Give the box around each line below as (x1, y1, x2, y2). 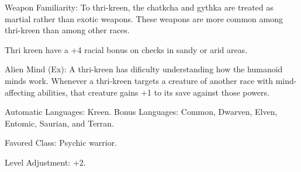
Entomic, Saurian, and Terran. (5, 117, 115, 129)
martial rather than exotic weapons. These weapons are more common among (5, 12, 283, 24)
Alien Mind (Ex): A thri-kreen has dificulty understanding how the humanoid (5, 63, 283, 75)
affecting (5, 86, 35, 98)
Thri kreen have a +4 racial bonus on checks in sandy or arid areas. (5, 43, 248, 55)
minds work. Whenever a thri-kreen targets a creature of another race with (5, 74, 273, 86)
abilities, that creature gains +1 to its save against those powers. (37, 86, 269, 98)
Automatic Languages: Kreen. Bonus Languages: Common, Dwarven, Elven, (5, 106, 278, 118)
